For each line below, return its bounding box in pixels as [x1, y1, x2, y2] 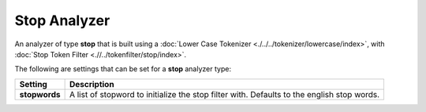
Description [69, 78, 114, 89]
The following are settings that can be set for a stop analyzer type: [14, 64, 232, 74]
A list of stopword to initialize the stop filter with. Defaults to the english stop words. [69, 89, 380, 99]
